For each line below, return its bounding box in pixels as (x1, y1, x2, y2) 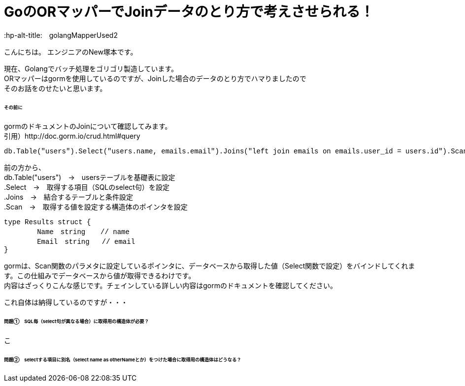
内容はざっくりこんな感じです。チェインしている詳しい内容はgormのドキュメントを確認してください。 (4, 281, 337, 290)
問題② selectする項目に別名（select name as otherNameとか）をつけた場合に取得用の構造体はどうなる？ (4, 356, 241, 362)
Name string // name (37, 228, 130, 237)
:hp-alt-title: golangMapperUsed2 (4, 30, 118, 39)
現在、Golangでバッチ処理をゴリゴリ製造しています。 (4, 64, 178, 73)
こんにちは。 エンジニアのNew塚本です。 (4, 47, 137, 56)
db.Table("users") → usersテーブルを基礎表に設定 (4, 173, 175, 182)
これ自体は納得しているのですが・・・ (4, 298, 128, 307)
